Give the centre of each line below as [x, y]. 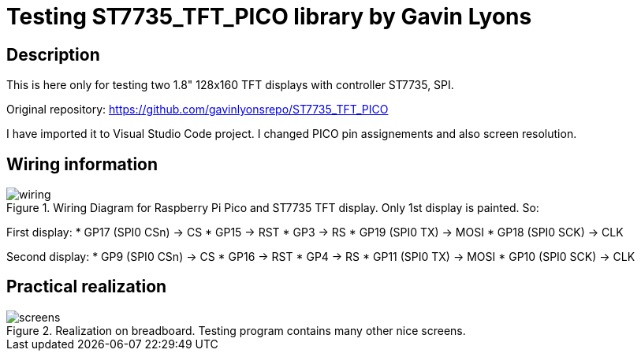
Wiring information [82, 164]
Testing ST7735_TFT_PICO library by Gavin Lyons [269, 17]
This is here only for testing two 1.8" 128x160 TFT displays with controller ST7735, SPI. [230, 85]
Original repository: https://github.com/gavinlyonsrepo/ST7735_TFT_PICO [198, 110]
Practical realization [87, 287]
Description [53, 54]
